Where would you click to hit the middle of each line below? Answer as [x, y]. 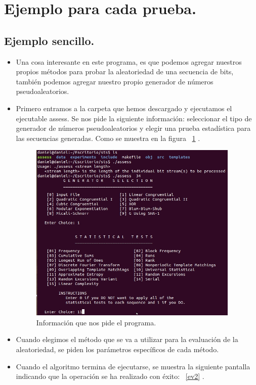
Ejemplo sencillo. [49, 40]
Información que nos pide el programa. [96, 322]
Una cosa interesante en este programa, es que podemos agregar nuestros [129, 61]
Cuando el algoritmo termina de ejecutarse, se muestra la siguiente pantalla [133, 366]
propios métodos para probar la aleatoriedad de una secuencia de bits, [125, 71]
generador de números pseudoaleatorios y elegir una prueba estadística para [133, 128]
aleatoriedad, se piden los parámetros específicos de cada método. [117, 349]
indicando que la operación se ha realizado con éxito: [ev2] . [110, 376]
